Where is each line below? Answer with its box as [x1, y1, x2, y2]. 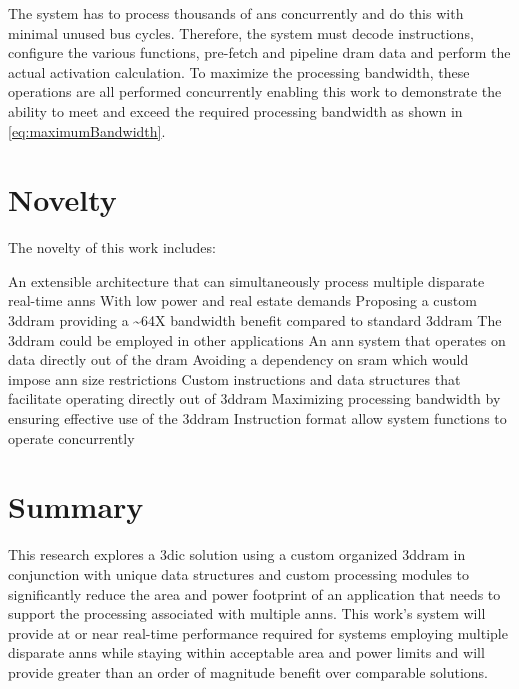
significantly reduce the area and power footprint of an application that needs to [8, 583, 501, 604]
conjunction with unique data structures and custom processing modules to [8, 563, 470, 584]
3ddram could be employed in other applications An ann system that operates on [8, 329, 506, 350]
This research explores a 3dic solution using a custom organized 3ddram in [8, 544, 466, 565]
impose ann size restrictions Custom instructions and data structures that [8, 368, 461, 389]
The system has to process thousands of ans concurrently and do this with [8, 3, 464, 23]
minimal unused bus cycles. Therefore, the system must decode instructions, [8, 22, 474, 43]
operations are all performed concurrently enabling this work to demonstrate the [8, 81, 502, 102]
